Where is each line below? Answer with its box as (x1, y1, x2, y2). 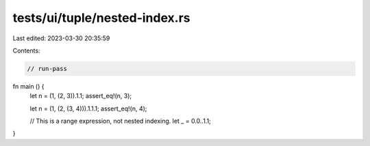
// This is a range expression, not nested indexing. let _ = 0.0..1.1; (29, 117, 212, 126)
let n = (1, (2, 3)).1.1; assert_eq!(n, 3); (29, 92, 132, 100)
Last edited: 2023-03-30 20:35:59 (12, 34, 110, 42)
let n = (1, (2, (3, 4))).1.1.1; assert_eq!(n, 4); (29, 104, 147, 113)
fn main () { (12, 82, 45, 90)
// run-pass (27, 65, 68, 72)
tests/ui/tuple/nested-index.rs (12, 10, 190, 25)
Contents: (12, 46, 40, 55)
